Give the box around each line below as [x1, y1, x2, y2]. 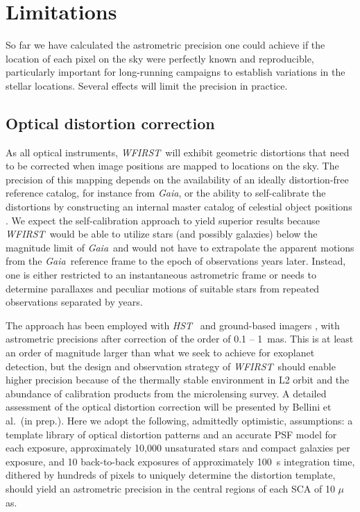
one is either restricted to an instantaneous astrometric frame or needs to [6, 267, 316, 282]
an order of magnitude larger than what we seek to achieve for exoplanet [6, 345, 315, 360]
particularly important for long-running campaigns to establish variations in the [6, 65, 345, 79]
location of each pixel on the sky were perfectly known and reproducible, [6, 51, 314, 65]
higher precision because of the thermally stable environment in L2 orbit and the [6, 372, 350, 387]
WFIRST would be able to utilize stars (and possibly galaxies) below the [6, 226, 318, 241]
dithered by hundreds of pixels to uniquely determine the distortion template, [6, 468, 336, 482]
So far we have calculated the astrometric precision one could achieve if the [6, 38, 325, 52]
